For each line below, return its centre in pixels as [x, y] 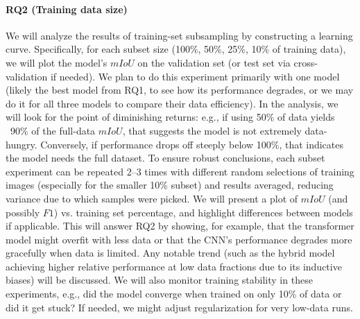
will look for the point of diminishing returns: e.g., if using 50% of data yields [170, 117]
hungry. [22, 144]
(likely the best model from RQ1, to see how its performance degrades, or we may [180, 90]
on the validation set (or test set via [214, 62]
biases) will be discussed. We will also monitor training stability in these [159, 280]
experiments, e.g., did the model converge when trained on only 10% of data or [174, 294]
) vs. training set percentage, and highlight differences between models [203, 212]
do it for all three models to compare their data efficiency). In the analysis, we [172, 103]
